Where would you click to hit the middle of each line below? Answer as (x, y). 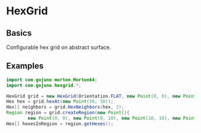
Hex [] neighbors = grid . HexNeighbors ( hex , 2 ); (65, 107)
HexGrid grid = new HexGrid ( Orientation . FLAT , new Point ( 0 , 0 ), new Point (101, 96)
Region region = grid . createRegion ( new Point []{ (68, 113)
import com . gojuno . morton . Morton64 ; (52, 80)
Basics (19, 33)
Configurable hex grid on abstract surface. (59, 47)
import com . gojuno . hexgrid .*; (44, 85)
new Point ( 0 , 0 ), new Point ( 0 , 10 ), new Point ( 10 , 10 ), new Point (112, 118)
